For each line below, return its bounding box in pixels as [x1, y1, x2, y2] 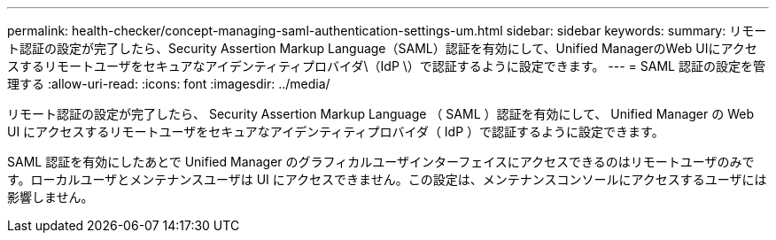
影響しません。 [7, 190, 94, 205]
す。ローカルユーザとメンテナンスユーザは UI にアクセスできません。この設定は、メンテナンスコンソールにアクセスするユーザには [7, 172, 767, 187]
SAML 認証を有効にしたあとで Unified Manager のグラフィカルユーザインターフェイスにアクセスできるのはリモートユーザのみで [7, 154, 755, 169]
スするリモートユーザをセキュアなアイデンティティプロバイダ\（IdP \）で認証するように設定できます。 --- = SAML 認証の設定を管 [7, 58, 765, 74]
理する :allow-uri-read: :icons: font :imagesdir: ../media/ [7, 76, 330, 91]
